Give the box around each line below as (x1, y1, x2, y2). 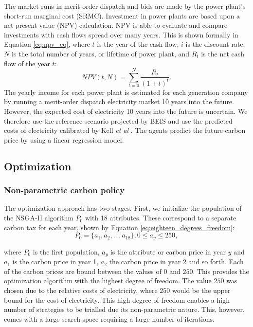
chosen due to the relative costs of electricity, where (4, 285, 158, 295)
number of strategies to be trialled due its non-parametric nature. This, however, (4, 304, 245, 314)
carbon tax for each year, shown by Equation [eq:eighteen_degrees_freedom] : (4, 222, 235, 232)
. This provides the (193, 266, 249, 276)
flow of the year (4, 58, 50, 68)
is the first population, (33, 246, 100, 256)
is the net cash (201, 48, 245, 58)
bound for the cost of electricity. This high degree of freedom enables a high (4, 294, 230, 305)
